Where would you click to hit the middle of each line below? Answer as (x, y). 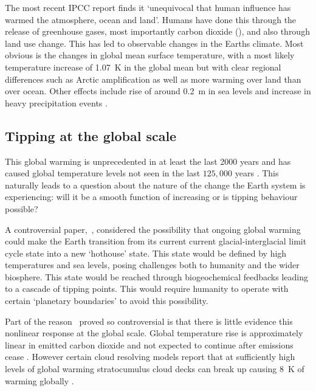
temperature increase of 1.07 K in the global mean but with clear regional (143, 67)
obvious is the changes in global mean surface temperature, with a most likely (150, 55)
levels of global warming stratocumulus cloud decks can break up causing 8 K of (155, 369)
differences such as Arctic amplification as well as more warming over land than (153, 79)
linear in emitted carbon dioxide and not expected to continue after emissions (149, 344)
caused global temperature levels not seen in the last (103, 173)
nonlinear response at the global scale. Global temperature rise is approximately (154, 333)
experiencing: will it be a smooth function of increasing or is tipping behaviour (151, 197)
